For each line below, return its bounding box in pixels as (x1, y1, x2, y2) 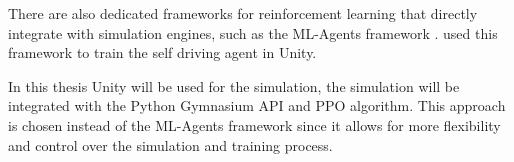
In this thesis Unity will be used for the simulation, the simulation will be (8, 75, 460, 96)
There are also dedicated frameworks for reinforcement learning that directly (8, 3, 478, 23)
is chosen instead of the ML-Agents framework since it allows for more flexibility (8, 114, 501, 135)
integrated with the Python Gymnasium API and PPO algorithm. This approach (8, 95, 506, 116)
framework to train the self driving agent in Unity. (8, 42, 317, 63)
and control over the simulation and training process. (8, 134, 333, 155)
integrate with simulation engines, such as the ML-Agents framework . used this (8, 22, 498, 43)
